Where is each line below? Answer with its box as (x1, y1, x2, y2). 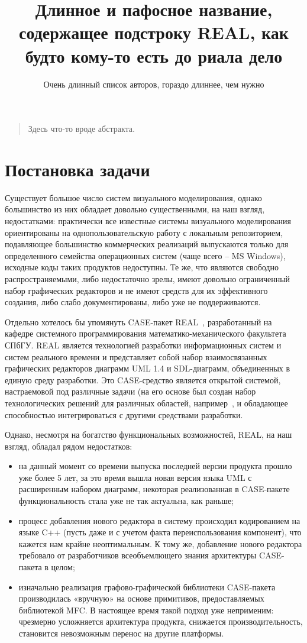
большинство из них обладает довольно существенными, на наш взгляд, (5, 203, 265, 215)
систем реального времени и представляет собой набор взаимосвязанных (5, 350, 267, 363)
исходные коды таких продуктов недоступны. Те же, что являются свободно (5, 261, 279, 273)
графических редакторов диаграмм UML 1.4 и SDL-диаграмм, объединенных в (5, 362, 290, 374)
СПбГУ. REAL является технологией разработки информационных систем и (5, 338, 282, 351)
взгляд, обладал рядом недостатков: (5, 440, 133, 452)
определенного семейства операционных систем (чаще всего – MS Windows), (5, 249, 286, 261)
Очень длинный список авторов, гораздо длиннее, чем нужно (43, 77, 264, 90)
